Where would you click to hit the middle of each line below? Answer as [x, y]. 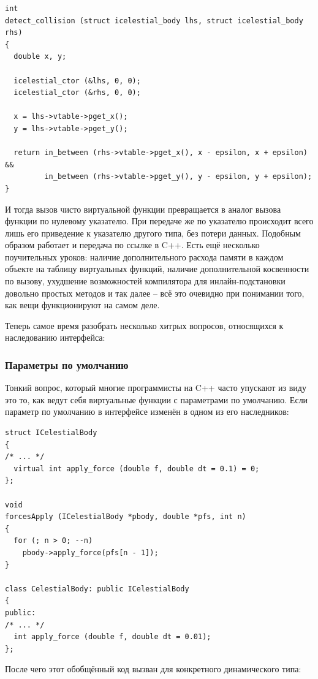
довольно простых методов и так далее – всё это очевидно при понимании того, [155, 293]
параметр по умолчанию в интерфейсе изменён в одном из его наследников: [147, 412]
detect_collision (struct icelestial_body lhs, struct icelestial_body [154, 21]
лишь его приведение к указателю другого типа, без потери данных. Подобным [153, 233]
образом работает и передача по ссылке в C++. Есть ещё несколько [132, 245]
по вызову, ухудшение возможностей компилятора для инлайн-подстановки [145, 281]
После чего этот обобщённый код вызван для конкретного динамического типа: [153, 669]
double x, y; [40, 57]
